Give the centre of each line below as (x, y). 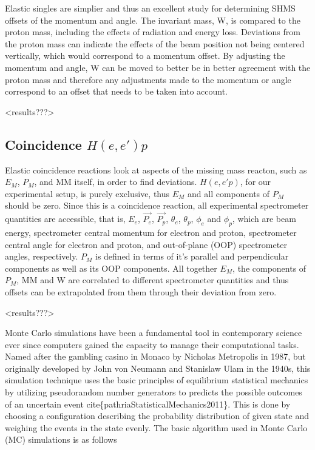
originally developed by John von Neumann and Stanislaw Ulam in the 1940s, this (158, 368)
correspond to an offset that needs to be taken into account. (117, 91)
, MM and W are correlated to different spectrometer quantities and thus (153, 280)
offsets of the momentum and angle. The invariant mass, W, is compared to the (153, 20)
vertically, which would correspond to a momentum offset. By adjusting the (145, 55)
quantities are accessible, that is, (65, 219)
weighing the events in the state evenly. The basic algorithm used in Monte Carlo (156, 427)
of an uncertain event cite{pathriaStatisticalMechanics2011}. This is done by (148, 404)
